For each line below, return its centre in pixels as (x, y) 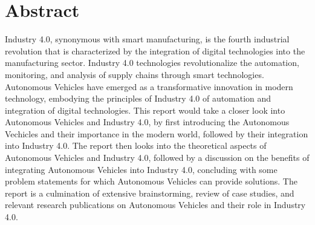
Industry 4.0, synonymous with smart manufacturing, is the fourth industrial (147, 39)
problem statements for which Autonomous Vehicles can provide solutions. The (151, 181)
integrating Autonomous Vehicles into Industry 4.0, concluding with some (141, 169)
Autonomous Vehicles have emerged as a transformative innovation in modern (149, 86)
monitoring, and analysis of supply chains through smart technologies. (135, 74)
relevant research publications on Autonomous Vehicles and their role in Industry (155, 205)
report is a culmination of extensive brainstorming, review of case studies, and (150, 193)
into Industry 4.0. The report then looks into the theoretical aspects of (136, 145)
